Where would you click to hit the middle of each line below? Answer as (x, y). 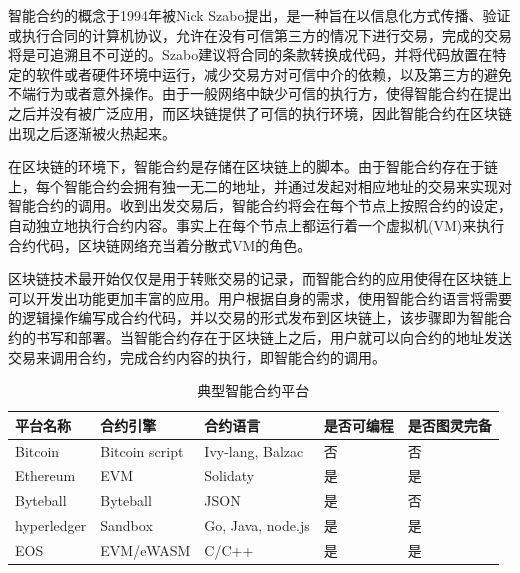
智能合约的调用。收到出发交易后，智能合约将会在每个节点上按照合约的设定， (260, 205)
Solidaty (229, 475)
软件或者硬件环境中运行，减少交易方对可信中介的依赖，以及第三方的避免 (273, 73)
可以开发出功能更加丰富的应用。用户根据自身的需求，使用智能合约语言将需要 (260, 297)
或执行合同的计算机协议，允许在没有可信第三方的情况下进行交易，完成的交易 (260, 34)
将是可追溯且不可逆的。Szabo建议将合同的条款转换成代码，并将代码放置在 (250, 54)
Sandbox (126, 525)
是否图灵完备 (449, 424)
